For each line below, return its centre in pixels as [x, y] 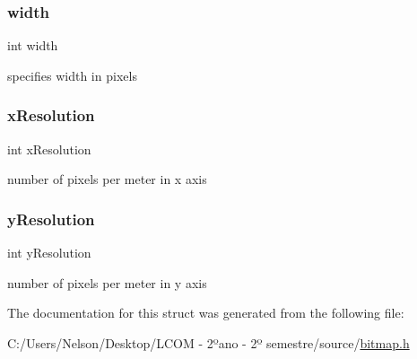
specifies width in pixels [72, 75]
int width [33, 45]
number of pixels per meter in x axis [107, 179]
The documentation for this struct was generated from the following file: [206, 313]
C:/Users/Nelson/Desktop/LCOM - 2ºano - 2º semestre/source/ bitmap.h [208, 342]
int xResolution [49, 149]
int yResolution [49, 253]
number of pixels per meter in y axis [107, 282]
